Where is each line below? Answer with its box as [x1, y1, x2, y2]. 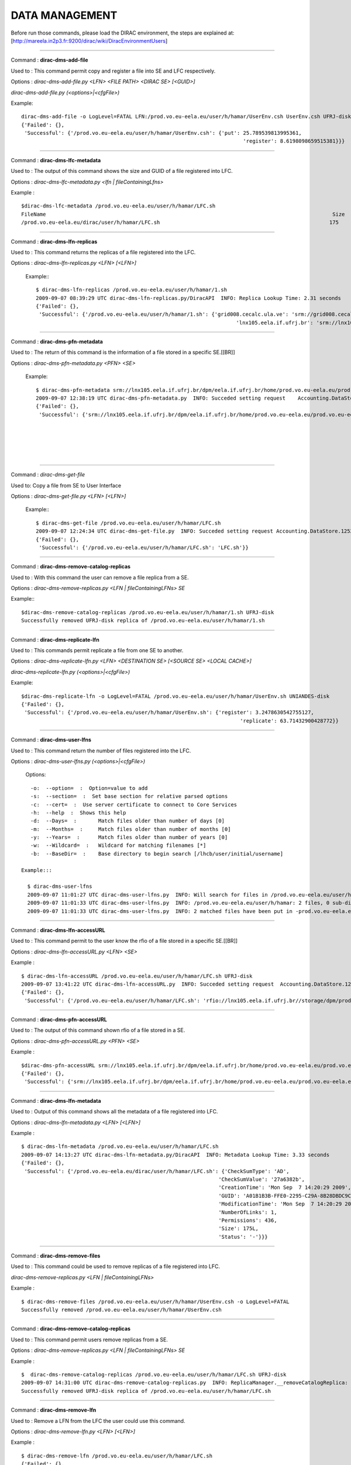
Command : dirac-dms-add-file [11, 56, 88, 64]
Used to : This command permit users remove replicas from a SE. [11, 1336, 168, 1343]
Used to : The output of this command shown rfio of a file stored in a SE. [11, 1027, 185, 1034]
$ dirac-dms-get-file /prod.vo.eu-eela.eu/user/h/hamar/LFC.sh [36, 519, 221, 526]
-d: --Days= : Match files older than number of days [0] [30, 817, 225, 825]
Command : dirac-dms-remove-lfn [11, 1406, 97, 1413]
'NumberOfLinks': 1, [218, 1209, 277, 1215]
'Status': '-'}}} [218, 1234, 269, 1240]
